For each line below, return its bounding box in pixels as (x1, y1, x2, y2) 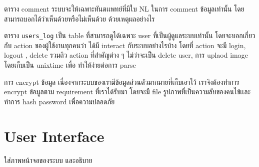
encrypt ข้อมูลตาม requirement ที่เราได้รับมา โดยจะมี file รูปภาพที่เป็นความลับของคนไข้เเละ (4, 86, 251, 97)
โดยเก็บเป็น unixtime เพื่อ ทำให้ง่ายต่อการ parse (4, 60, 136, 70)
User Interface (4, 125, 104, 146)
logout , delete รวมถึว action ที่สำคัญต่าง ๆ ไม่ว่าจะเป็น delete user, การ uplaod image (4, 50, 248, 60)
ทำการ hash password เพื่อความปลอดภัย (4, 96, 115, 106)
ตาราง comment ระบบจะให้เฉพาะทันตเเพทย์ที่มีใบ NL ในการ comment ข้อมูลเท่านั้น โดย (4, 4, 244, 14)
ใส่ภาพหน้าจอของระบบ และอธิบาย (4, 154, 92, 165)
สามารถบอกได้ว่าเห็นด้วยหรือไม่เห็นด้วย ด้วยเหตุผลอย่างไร (4, 13, 155, 24)
